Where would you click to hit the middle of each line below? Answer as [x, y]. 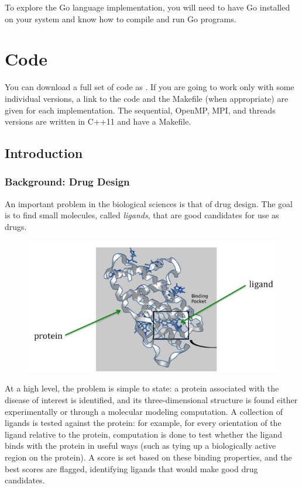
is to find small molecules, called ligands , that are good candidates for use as [142, 215]
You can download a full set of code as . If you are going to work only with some [150, 87]
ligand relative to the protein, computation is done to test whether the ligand [143, 434]
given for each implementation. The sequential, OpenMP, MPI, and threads [140, 110]
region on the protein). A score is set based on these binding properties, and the [148, 457]
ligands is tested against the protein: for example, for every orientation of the [143, 423]
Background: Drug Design [67, 182]
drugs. [16, 226]
